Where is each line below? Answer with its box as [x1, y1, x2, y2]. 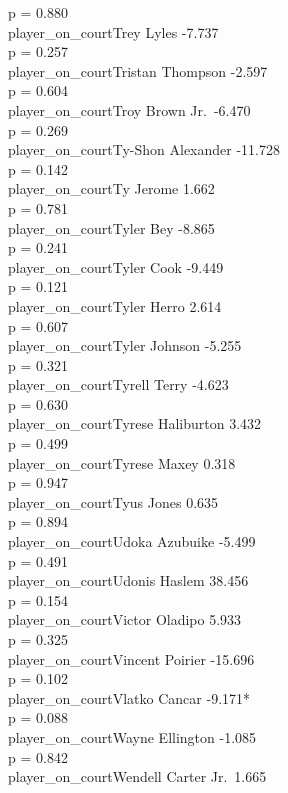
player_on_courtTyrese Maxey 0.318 [8, 452, 236, 473]
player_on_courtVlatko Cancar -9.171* [8, 687, 251, 708]
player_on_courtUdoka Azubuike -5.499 [8, 531, 256, 552]
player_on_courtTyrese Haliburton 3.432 [8, 413, 262, 434]
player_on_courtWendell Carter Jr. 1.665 [8, 766, 267, 787]
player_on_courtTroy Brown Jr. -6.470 [8, 99, 251, 120]
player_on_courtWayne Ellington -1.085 [8, 726, 257, 747]
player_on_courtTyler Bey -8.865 [8, 217, 215, 238]
